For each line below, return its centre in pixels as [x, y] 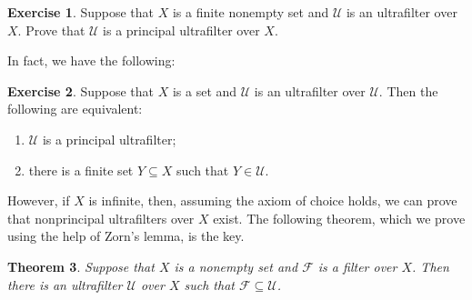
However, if [39, 200]
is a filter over [357, 266]
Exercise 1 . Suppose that [81, 12]
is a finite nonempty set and [251, 12]
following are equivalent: [75, 109]
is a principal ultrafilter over [181, 30]
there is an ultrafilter [65, 284]
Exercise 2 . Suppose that [81, 90]
